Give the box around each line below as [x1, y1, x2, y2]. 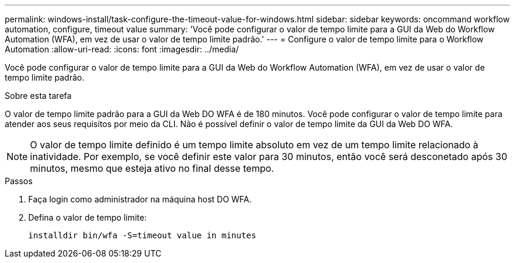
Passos [5, 176, 33, 186]
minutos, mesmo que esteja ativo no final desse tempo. [30, 162, 274, 174]
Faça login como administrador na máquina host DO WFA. [28, 194, 252, 204]
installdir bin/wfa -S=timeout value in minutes [28, 231, 256, 240]
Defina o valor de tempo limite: [28, 212, 147, 222]
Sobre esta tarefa [5, 91, 72, 101]
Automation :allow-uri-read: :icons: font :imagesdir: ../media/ [5, 44, 239, 54]
